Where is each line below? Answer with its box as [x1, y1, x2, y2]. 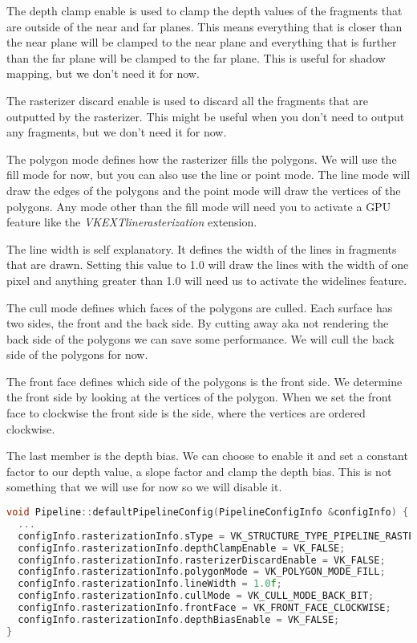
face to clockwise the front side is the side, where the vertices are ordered [6, 405, 366, 421]
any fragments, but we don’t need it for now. [6, 124, 227, 140]
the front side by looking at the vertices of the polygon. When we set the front [6, 389, 392, 405]
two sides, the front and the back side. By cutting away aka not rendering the [6, 315, 389, 332]
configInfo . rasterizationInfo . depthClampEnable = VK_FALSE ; [18, 542, 346, 554]
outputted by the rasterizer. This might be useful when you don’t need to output [6, 108, 405, 124]
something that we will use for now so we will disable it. [6, 478, 282, 495]
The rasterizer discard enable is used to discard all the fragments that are [6, 92, 369, 108]
